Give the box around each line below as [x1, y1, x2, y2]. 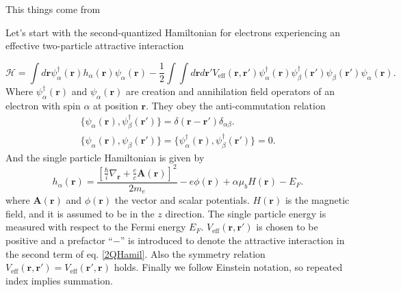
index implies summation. [5, 273, 113, 287]
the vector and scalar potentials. [114, 193, 250, 207]
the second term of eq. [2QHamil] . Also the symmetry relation [5, 246, 266, 261]
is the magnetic [285, 193, 350, 207]
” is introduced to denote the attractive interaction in [120, 233, 345, 248]
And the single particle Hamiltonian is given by [5, 150, 205, 164]
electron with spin [5, 98, 81, 112]
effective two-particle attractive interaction [5, 38, 184, 53]
